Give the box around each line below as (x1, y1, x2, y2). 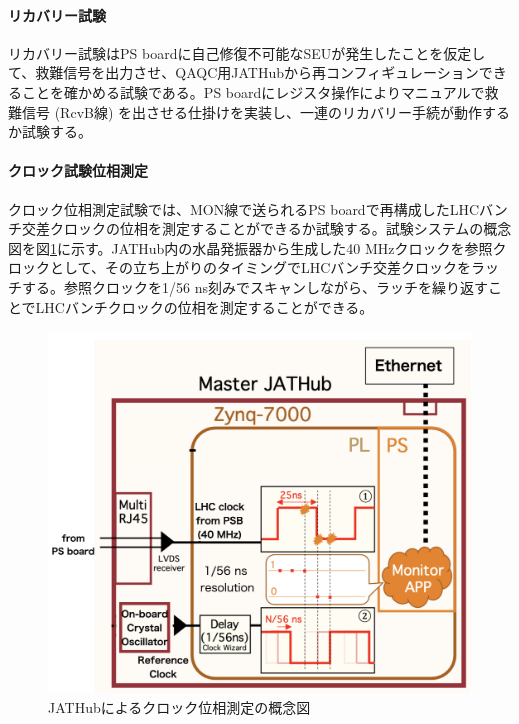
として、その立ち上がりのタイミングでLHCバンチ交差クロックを (49, 257, 471, 278)
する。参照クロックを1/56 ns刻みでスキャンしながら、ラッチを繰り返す (21, 276, 488, 297)
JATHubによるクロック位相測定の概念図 (48, 697, 311, 718)
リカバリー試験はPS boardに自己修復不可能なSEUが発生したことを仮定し (8, 42, 486, 63)
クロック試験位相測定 (8, 160, 148, 181)
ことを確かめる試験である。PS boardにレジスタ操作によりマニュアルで (21, 81, 485, 102)
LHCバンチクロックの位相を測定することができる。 (35, 296, 374, 317)
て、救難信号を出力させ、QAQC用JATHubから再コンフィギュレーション (8, 62, 479, 83)
